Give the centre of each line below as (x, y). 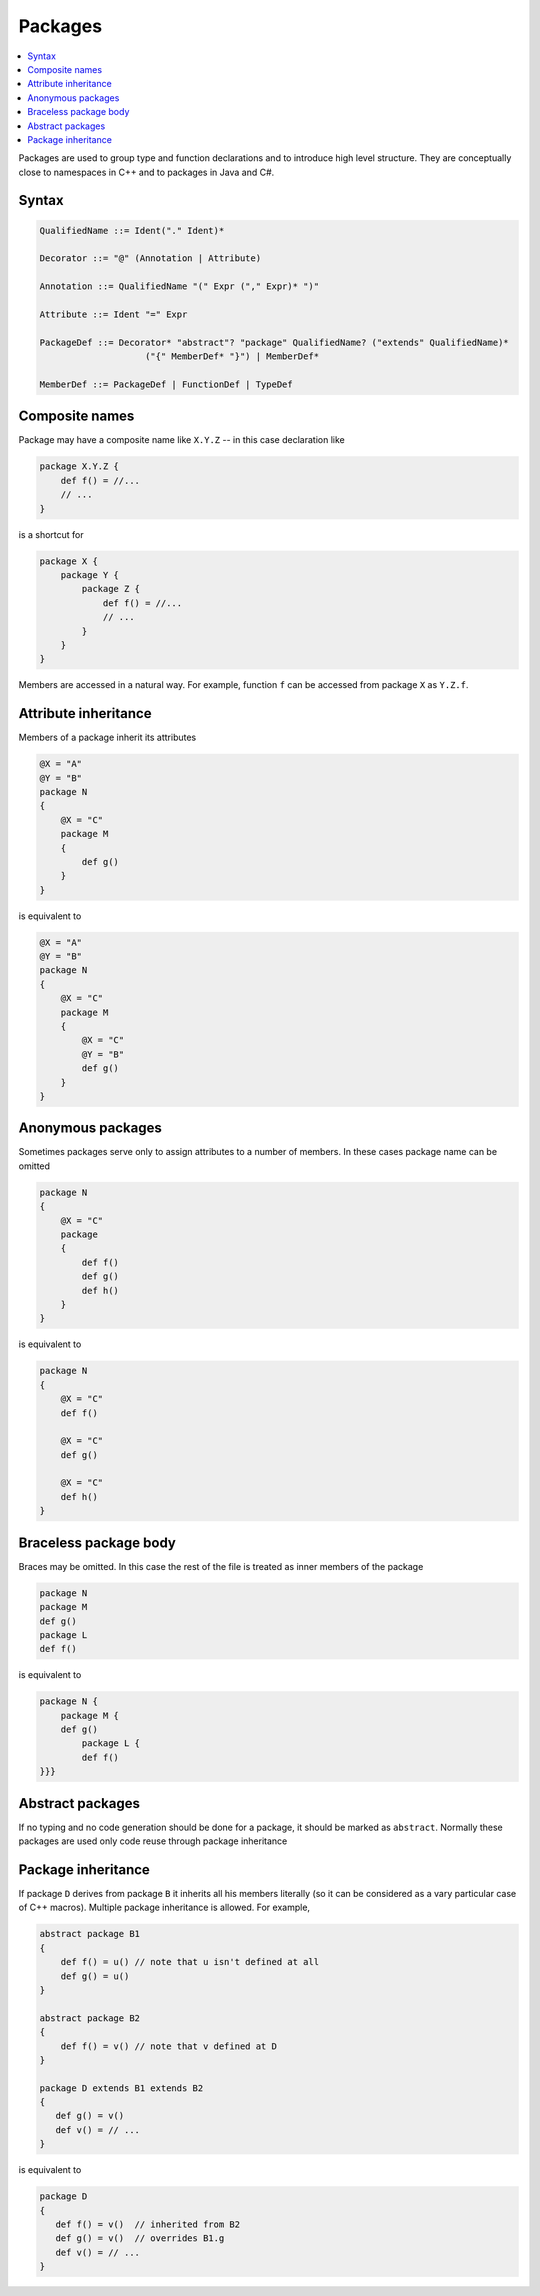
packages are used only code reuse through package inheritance (153, 1841)
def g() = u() (95, 1976)
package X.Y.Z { (79, 466)
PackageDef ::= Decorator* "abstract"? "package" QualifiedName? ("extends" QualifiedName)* (274, 342)
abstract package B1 (89, 1934)
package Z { (110, 589)
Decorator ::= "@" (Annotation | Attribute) (150, 258)
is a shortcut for (51, 534)
